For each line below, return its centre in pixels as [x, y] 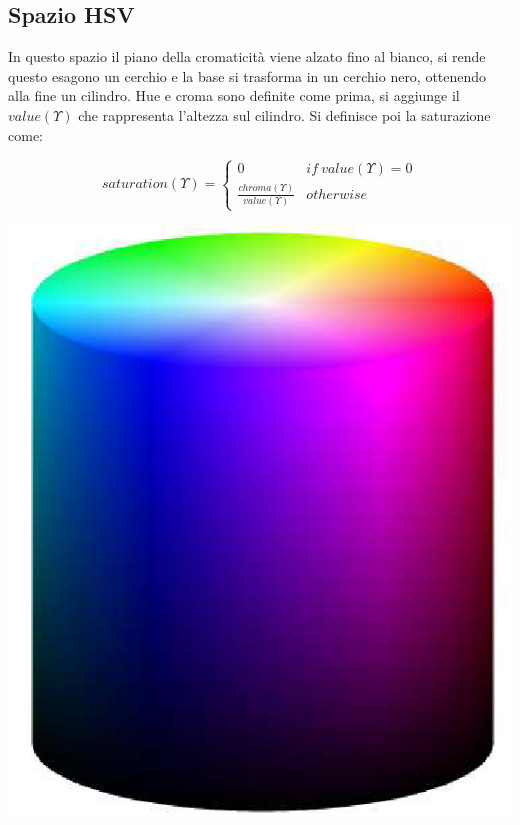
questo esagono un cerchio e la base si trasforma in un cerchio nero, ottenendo [247, 75]
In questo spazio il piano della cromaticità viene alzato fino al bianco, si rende [247, 56]
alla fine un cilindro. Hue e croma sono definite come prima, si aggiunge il [234, 95]
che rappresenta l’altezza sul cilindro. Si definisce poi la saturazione [284, 114]
